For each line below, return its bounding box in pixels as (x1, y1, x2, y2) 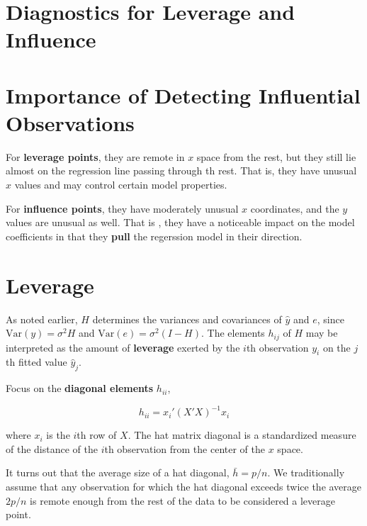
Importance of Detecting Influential (6, 80, 361, 109)
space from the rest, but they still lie (196, 149, 356, 164)
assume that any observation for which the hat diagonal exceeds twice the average (6, 479, 362, 494)
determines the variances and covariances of (92, 311, 282, 326)
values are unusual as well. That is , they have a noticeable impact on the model (6, 215, 355, 230)
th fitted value (6, 354, 67, 369)
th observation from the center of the (104, 441, 265, 456)
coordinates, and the (250, 201, 339, 216)
